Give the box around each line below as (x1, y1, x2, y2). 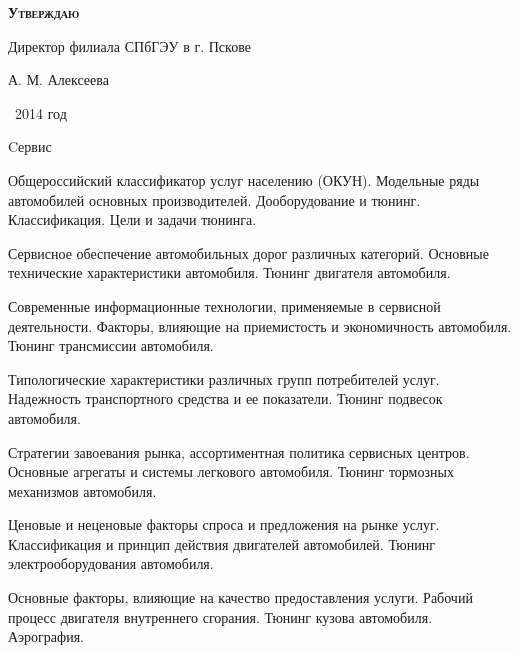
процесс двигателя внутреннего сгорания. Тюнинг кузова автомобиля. (8, 606, 433, 627)
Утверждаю (8, 2, 80, 22)
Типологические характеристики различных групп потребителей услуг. (8, 368, 440, 389)
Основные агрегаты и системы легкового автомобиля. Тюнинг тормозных (8, 461, 454, 482)
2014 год (14, 102, 67, 123)
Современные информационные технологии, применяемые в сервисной (8, 295, 441, 316)
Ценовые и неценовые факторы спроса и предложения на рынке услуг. (8, 514, 440, 535)
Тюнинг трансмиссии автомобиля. (8, 335, 214, 356)
